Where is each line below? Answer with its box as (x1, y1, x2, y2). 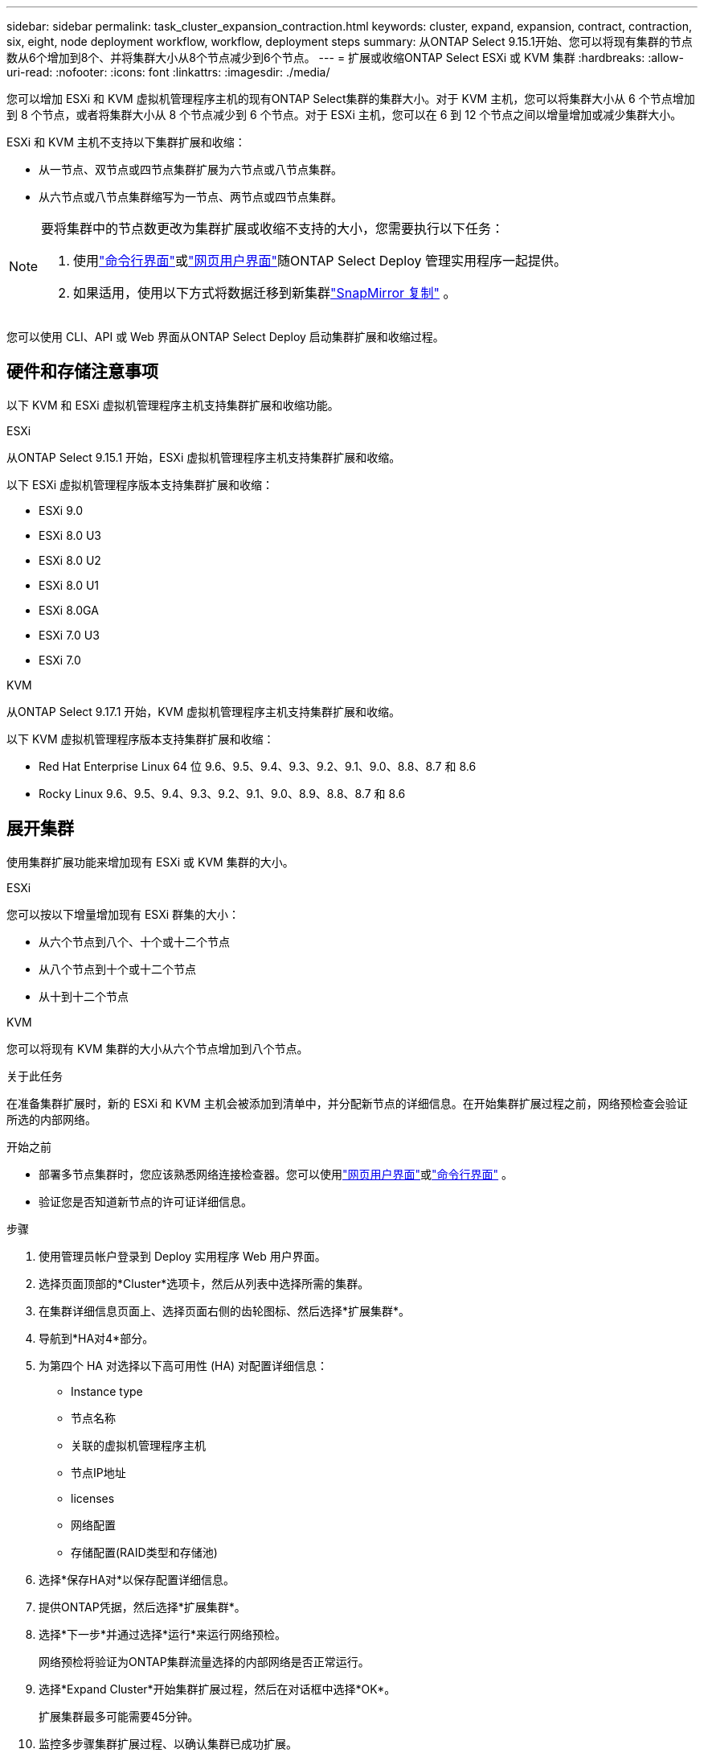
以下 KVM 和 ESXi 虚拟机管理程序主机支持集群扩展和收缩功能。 (6, 397, 339, 412)
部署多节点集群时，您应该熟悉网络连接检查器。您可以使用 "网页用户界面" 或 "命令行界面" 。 (39, 1167, 514, 1181)
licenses (71, 1491, 115, 1505)
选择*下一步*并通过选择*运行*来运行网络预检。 (39, 1627, 287, 1641)
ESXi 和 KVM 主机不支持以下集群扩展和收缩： (6, 135, 246, 149)
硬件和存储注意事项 (6, 361, 158, 382)
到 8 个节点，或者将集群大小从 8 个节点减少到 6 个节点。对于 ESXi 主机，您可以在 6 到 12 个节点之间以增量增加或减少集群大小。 (6, 108, 682, 121)
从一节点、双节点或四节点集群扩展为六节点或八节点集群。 (39, 163, 342, 176)
